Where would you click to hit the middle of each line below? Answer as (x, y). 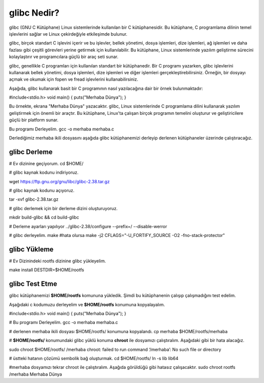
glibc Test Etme (33, 284)
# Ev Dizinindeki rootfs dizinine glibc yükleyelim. (57, 261)
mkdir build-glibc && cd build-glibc (44, 217)
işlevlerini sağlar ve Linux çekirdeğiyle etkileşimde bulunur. (68, 34)
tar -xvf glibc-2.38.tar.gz (34, 199)
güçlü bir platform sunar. (34, 120)
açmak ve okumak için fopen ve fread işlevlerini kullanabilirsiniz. (74, 79)
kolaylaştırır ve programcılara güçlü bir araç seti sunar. (64, 57)
